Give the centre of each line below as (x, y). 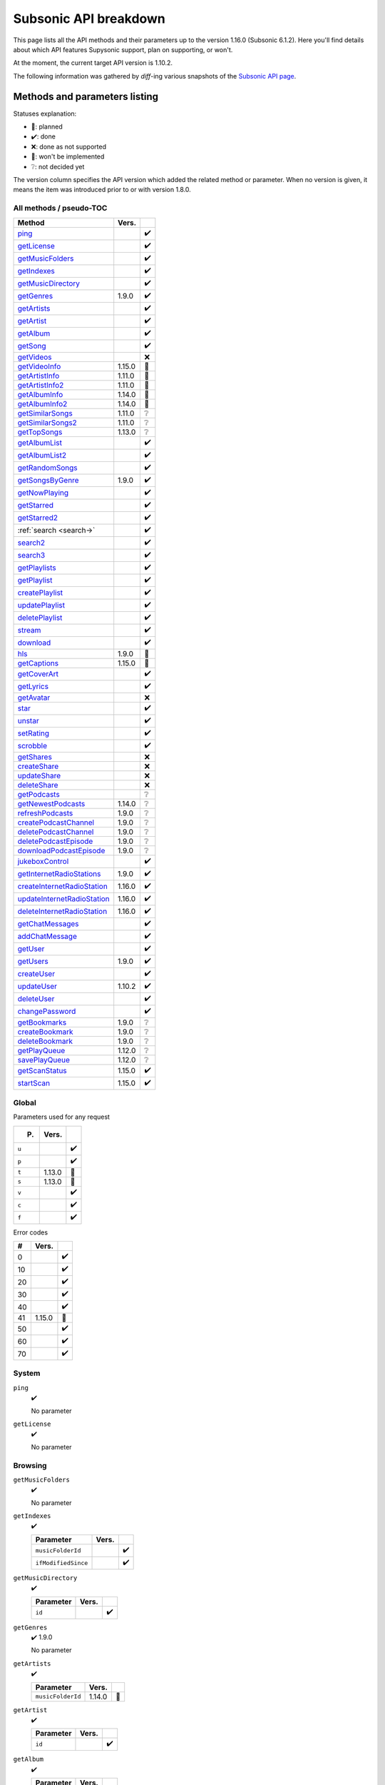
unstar (28, 721)
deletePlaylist (40, 618)
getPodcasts (38, 794)
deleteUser (36, 999)
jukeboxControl (43, 861)
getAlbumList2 (42, 455)
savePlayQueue (44, 1060)
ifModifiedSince (62, 1563)
